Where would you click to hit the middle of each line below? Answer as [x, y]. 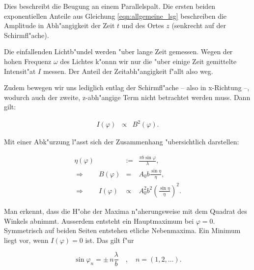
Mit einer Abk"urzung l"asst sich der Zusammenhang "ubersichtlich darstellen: [122, 142]
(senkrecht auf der [199, 25]
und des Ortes [143, 25]
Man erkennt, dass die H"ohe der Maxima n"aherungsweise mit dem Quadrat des [126, 211]
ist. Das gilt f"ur [110, 240]
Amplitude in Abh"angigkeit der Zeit [59, 25]
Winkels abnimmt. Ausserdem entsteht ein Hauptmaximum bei [99, 220]
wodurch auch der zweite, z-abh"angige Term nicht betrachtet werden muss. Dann [127, 97]
